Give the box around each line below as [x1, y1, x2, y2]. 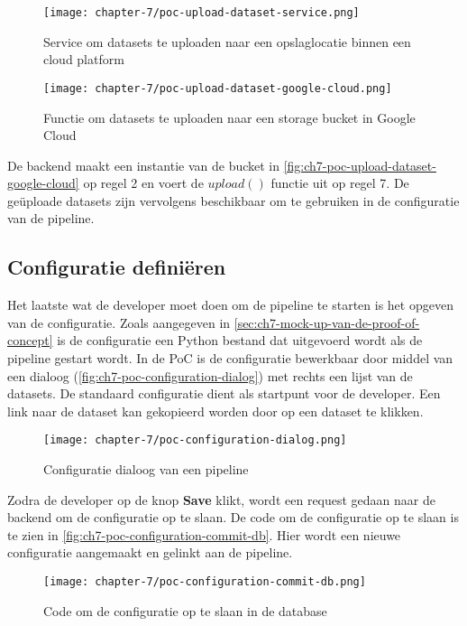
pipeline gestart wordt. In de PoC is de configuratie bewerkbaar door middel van [7, 349, 453, 368]
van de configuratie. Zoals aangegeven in [7, 313, 231, 332]
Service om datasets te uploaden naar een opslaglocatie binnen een [43, 32, 411, 51]
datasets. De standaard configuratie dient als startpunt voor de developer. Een [7, 384, 441, 403]
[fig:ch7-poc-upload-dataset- [283, 155, 436, 174]
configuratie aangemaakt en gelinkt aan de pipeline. [7, 543, 293, 562]
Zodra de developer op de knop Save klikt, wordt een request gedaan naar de [7, 490, 435, 509]
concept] [7, 331, 53, 350]
